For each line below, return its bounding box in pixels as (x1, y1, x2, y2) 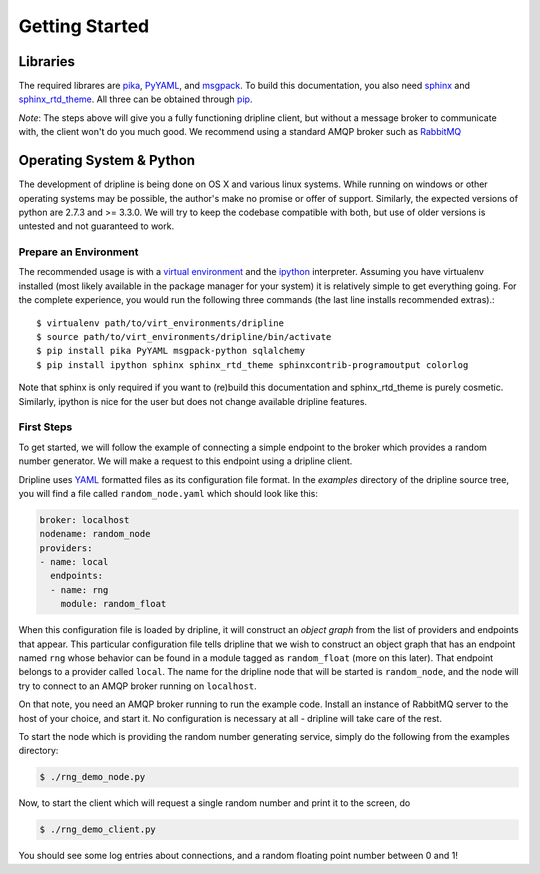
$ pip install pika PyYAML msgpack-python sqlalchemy (36, 345, 305, 357)
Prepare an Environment (18, 245, 139, 259)
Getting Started (18, 15, 150, 37)
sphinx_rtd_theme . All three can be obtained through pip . (18, 93, 253, 105)
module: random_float (60, 598, 167, 610)
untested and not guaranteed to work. (18, 220, 175, 232)
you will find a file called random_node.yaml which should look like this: (18, 487, 319, 499)
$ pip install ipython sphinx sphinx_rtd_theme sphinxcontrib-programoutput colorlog (36, 359, 469, 370)
